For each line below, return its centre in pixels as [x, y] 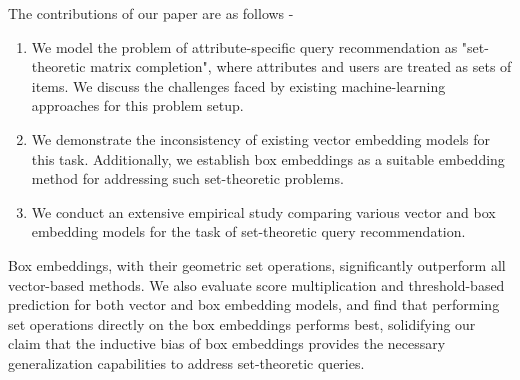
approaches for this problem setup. [137, 105]
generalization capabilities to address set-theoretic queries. [186, 362]
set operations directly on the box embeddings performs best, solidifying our [242, 323]
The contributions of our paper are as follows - [151, 13]
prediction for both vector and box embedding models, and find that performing [254, 304]
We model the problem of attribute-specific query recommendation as [244, 46]
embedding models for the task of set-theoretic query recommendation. [248, 231]
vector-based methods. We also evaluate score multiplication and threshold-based [256, 284]
